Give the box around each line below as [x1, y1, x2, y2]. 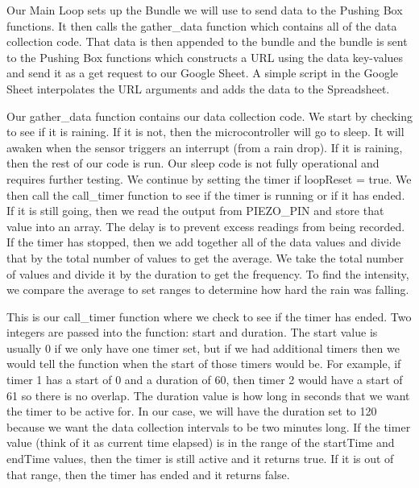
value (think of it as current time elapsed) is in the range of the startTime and [6, 434, 395, 451]
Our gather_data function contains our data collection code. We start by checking [6, 107, 413, 124]
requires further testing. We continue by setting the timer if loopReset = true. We [6, 170, 412, 187]
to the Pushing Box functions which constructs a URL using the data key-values [6, 48, 404, 65]
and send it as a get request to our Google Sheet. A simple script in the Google [6, 64, 398, 81]
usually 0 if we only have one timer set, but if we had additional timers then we [6, 339, 400, 356]
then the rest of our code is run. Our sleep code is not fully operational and [6, 155, 380, 172]
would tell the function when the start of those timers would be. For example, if [6, 355, 401, 372]
